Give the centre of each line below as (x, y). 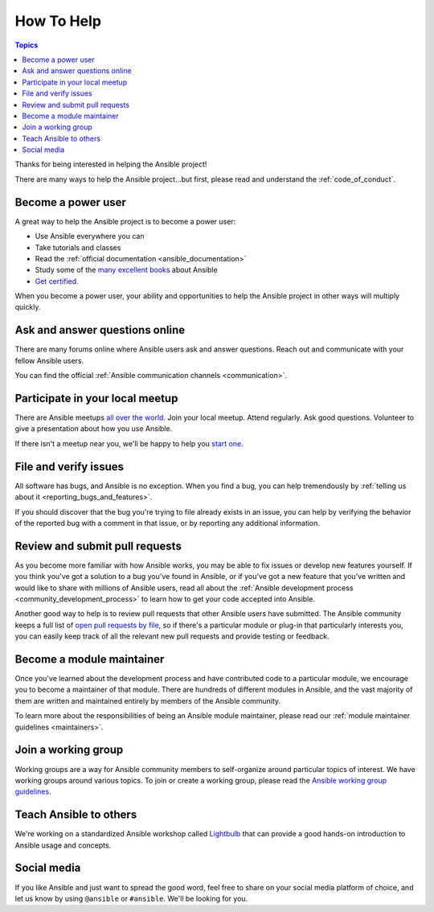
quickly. (28, 307)
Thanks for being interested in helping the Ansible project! (111, 164)
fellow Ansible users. (49, 360)
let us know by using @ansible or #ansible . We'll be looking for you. (131, 898)
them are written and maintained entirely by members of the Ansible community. (148, 700)
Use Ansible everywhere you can (90, 236)
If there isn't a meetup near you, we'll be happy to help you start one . (129, 443)
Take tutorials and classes (78, 247)
